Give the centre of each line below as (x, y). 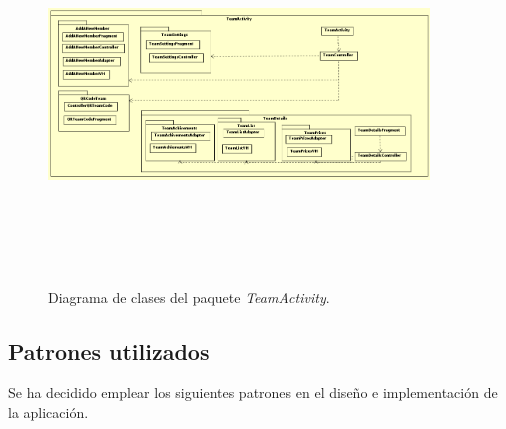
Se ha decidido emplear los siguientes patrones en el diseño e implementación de (253, 392)
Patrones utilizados (109, 350)
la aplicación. (48, 411)
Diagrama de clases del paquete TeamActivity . (189, 296)
